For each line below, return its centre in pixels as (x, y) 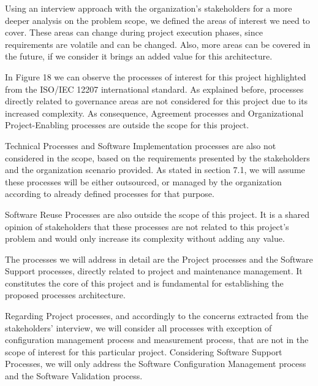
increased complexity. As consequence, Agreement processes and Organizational (154, 113)
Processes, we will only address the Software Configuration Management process (156, 364)
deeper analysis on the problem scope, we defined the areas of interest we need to (157, 20)
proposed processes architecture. (65, 295)
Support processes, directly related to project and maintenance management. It (154, 271)
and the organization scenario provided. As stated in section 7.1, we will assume (155, 170)
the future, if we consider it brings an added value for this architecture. (139, 56)
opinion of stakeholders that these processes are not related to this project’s (147, 226)
